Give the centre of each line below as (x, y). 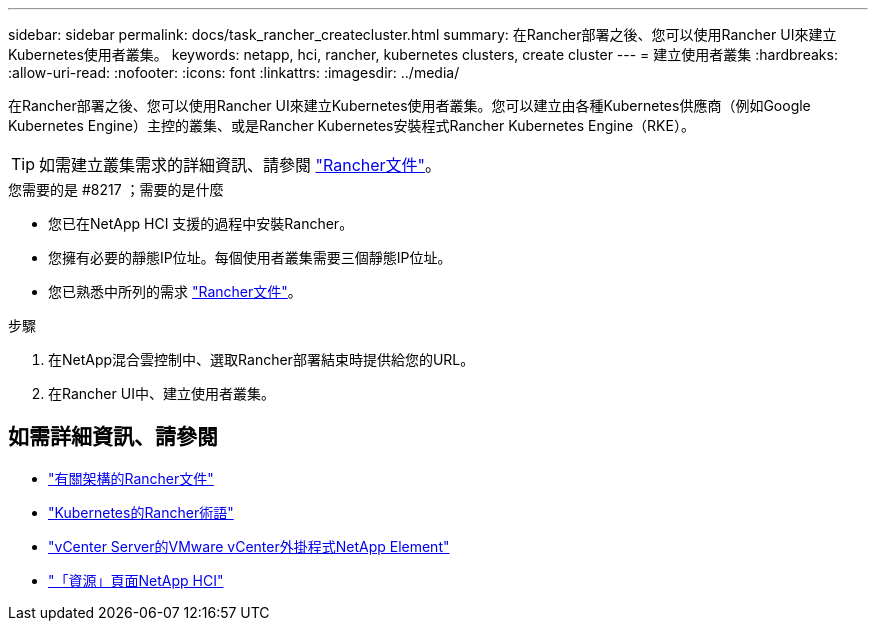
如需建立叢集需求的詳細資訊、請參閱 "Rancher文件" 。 (240, 165)
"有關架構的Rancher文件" (131, 478)
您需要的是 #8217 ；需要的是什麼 (116, 189)
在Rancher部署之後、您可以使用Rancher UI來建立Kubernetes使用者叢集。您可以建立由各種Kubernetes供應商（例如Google (409, 105)
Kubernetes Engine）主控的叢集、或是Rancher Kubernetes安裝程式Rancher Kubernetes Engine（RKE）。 (351, 125)
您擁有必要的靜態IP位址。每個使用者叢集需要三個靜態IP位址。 (250, 257)
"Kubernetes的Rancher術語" (141, 512)
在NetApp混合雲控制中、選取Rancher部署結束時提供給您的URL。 (261, 359)
